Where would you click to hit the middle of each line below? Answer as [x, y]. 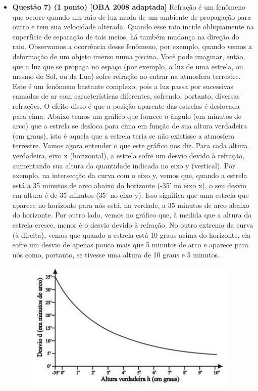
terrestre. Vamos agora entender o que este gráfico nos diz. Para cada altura [130, 145]
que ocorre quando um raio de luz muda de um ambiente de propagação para [132, 16]
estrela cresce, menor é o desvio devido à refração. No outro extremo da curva [133, 225]
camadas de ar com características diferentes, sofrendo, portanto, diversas [126, 96]
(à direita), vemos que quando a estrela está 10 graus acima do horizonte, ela [132, 234]
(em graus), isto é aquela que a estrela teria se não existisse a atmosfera [123, 135]
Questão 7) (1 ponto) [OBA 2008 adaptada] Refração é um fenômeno [129, 7]
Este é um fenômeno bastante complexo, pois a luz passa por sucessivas [123, 86]
